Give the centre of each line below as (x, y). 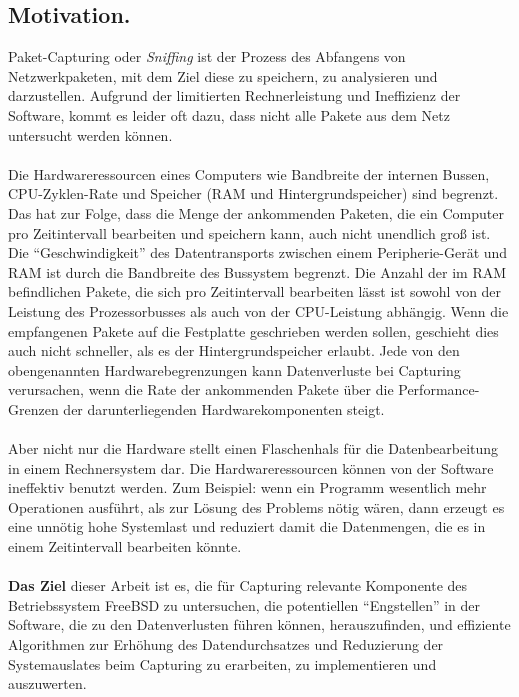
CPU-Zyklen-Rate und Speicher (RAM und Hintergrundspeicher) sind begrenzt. (253, 193)
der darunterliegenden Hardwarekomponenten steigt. (224, 408)
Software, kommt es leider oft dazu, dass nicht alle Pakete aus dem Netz (229, 114)
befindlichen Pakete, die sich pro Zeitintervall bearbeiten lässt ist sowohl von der (255, 291)
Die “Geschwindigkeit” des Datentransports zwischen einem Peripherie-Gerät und (258, 252)
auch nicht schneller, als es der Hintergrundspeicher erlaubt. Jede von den (234, 350)
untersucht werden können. (90, 134)
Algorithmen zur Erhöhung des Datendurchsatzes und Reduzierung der (226, 644)
